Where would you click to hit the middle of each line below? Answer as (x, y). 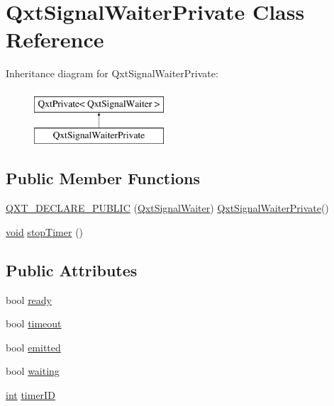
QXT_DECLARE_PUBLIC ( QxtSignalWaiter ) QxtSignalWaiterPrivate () (167, 208)
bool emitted (33, 347)
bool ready (29, 299)
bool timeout (34, 323)
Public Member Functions (103, 178)
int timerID (30, 395)
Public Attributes (72, 270)
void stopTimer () (45, 231)
